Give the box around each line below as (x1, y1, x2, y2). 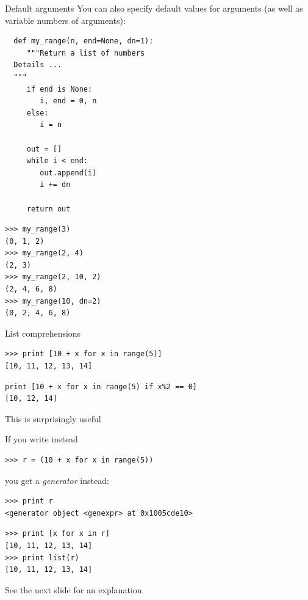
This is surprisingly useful (5, 412, 101, 425)
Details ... (13, 60, 62, 70)
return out (26, 204, 71, 213)
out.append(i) (40, 168, 97, 177)
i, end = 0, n (40, 97, 97, 106)
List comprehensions (5, 326, 81, 339)
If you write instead (5, 433, 78, 445)
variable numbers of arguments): (5, 13, 126, 26)
